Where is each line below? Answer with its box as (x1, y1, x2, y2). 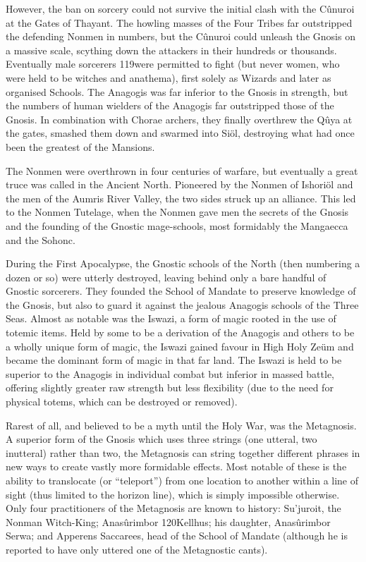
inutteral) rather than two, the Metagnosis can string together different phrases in (6, 445, 360, 460)
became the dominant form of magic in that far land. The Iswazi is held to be (6, 353, 342, 367)
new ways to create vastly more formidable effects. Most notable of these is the (6, 459, 347, 474)
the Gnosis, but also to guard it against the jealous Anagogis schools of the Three (6, 297, 359, 312)
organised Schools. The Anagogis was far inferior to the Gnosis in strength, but (6, 84, 348, 99)
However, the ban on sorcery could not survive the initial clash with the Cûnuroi (6, 1, 355, 16)
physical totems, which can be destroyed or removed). (6, 394, 238, 409)
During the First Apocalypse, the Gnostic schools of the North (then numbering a (6, 256, 360, 271)
